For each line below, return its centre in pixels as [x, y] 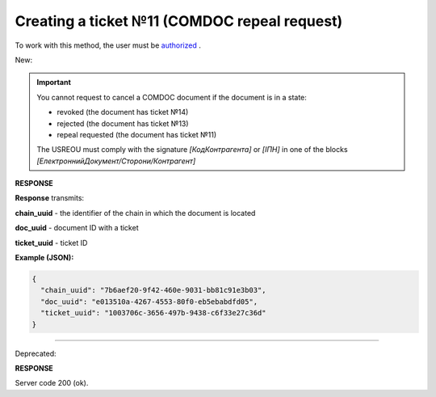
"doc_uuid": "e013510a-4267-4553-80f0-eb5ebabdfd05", [149, 302]
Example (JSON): [44, 258]
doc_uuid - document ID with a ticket [77, 228]
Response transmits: [50, 198]
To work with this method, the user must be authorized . [108, 45]
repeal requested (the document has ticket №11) [137, 134]
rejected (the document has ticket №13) [123, 123]
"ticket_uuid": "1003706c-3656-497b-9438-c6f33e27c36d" [153, 313]
